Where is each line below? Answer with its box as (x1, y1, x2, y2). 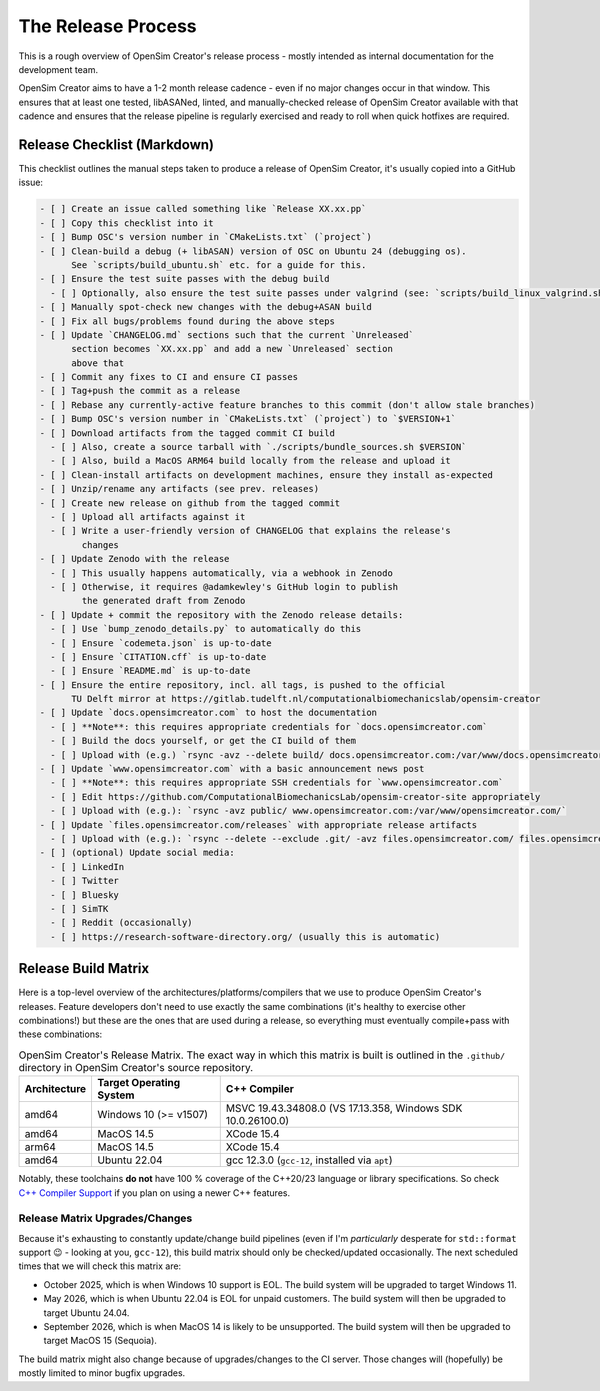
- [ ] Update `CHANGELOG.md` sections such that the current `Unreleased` (39, 329, 415, 340)
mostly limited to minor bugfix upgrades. (18, 1367, 186, 1379)
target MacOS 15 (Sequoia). (43, 1335, 157, 1347)
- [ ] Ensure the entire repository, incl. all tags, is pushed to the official (39, 679, 446, 690)
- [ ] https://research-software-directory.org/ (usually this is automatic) (50, 931, 441, 942)
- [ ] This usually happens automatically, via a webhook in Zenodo (50, 567, 394, 579)
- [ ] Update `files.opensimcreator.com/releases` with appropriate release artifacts (39, 819, 478, 830)
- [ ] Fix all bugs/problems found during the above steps (39, 315, 335, 327)
